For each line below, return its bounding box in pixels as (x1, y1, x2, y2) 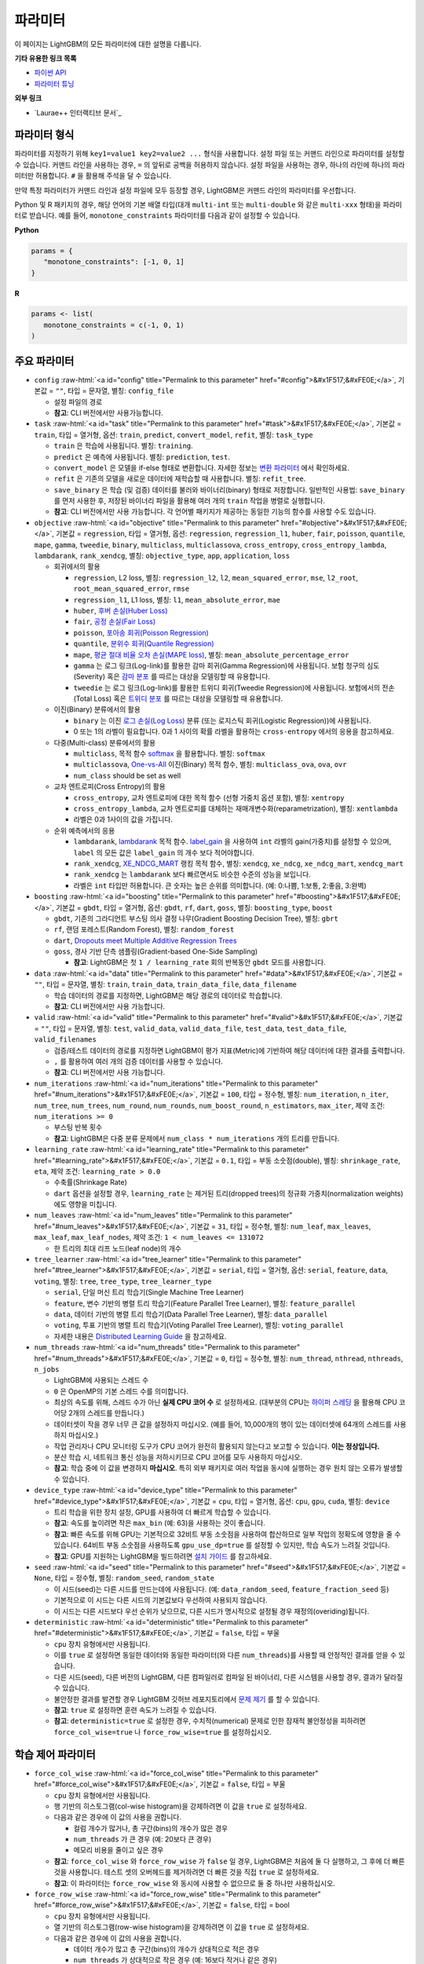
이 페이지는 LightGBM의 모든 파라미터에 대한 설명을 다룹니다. (14, 39, 202, 49)
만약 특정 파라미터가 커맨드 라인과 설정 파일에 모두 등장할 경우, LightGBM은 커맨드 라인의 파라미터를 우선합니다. (14, 185, 356, 195)
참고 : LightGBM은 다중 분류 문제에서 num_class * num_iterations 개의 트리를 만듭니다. (53, 1134, 340, 1143)
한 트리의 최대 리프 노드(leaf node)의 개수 (53, 1244, 182, 1253)
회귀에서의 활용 (53, 562, 101, 571)
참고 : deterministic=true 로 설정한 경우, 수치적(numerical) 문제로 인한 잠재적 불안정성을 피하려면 (53, 1717, 367, 1726)
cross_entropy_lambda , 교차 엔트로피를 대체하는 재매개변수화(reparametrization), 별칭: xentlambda (73, 804, 398, 813)
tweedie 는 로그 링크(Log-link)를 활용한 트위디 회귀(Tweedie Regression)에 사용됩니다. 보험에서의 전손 (73, 683, 396, 692)
